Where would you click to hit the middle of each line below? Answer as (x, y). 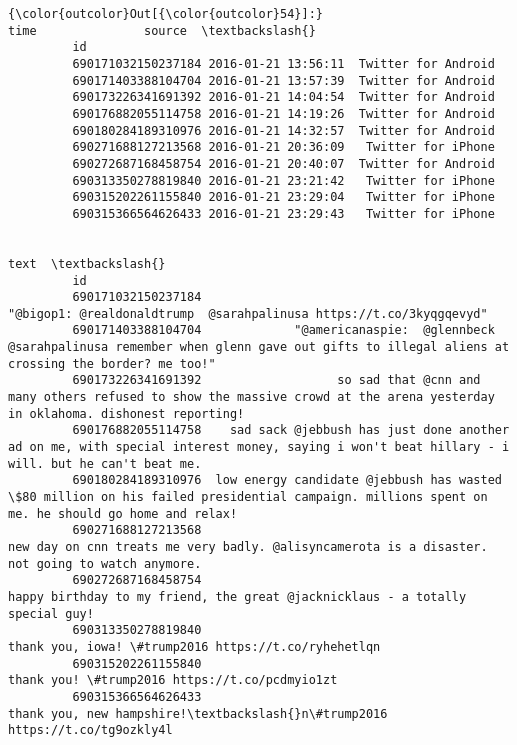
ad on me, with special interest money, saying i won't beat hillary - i (259, 447)
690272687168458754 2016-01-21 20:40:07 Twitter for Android (283, 163)
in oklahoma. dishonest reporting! (126, 413)
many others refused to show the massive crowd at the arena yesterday (251, 397)
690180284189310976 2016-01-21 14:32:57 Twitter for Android (283, 130)
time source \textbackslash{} (162, 30)
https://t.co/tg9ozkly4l (90, 730)
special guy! (51, 613)
